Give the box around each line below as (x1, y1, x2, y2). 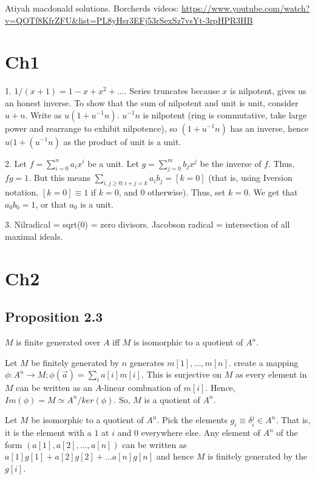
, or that (35, 197, 67, 210)
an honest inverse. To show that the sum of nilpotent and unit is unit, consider (5, 96, 299, 109)
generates (129, 356, 164, 369)
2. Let (5, 157, 27, 169)
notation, (5, 186, 39, 199)
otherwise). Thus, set (147, 186, 226, 199)
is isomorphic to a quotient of (134, 336, 243, 348)
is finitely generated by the (208, 450, 307, 463)
